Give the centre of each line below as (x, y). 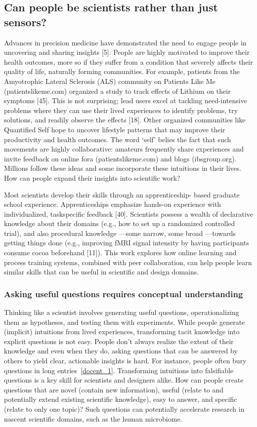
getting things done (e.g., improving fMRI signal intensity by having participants (127, 243)
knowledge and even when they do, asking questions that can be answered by (121, 351)
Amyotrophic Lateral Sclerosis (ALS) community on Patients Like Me (110, 81)
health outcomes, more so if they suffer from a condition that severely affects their (128, 61)
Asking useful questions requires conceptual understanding (124, 293)
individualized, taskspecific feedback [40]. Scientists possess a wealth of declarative (128, 213)
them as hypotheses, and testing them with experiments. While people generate (125, 322)
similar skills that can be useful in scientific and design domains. (102, 272)
